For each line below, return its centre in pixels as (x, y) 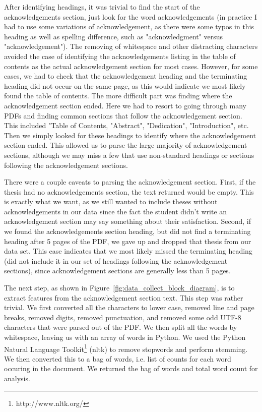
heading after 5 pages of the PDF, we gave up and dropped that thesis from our (128, 241)
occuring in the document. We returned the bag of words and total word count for (131, 368)
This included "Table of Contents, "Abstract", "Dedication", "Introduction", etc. (126, 125)
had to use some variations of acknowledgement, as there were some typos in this (129, 26)
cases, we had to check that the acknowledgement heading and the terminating (126, 76)
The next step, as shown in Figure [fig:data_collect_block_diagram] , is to (119, 288)
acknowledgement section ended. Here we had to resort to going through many (125, 105)
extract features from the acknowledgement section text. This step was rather (124, 297)
